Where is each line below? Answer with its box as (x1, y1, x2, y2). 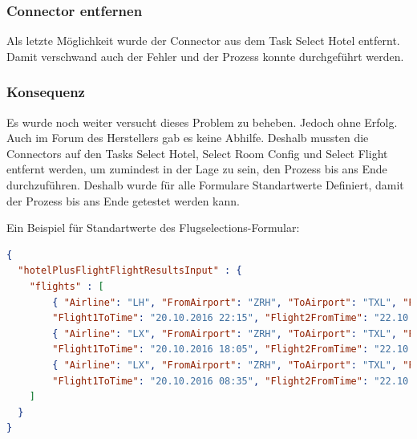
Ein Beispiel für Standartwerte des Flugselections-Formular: (6, 219, 300, 236)
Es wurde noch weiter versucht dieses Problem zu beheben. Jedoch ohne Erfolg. (6, 113, 398, 130)
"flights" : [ (29, 280, 104, 292)
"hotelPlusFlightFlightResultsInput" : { (18, 265, 242, 277)
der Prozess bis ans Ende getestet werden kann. (6, 192, 240, 209)
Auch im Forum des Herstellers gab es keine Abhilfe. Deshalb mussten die (6, 129, 369, 146)
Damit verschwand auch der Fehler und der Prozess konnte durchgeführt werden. (6, 47, 404, 64)
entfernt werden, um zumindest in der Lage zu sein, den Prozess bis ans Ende (6, 161, 387, 177)
